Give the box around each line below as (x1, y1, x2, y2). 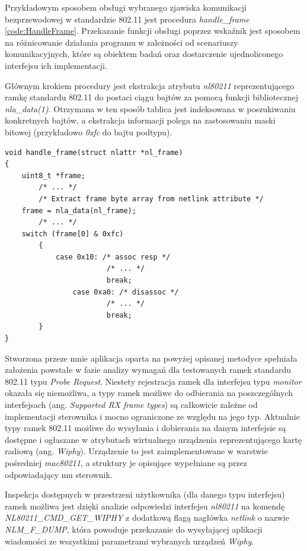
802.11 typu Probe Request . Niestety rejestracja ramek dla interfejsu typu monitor (5, 375, 302, 387)
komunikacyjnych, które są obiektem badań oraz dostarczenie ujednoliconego (5, 47, 283, 60)
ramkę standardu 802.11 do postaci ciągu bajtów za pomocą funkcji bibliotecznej (5, 91, 298, 103)
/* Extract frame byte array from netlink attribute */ (39, 194, 264, 203)
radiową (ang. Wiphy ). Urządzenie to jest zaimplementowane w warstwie (5, 445, 268, 457)
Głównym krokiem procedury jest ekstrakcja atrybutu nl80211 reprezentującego (5, 79, 295, 91)
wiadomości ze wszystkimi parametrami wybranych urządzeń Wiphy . (5, 534, 254, 547)
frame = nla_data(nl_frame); (21, 206, 136, 215)
